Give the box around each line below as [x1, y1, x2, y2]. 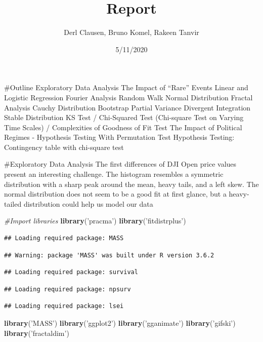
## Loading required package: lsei [4, 302, 124, 310]
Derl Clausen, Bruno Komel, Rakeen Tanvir [64, 27, 199, 37]
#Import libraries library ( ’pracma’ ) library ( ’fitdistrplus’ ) [4, 215, 186, 226]
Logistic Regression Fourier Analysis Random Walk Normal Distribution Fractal [4, 92, 253, 102]
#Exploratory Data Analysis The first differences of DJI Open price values [4, 159, 237, 169]
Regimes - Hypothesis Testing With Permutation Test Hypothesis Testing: [4, 132, 235, 142]
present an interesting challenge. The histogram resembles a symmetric [4, 169, 224, 179]
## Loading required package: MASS [4, 235, 124, 242]
